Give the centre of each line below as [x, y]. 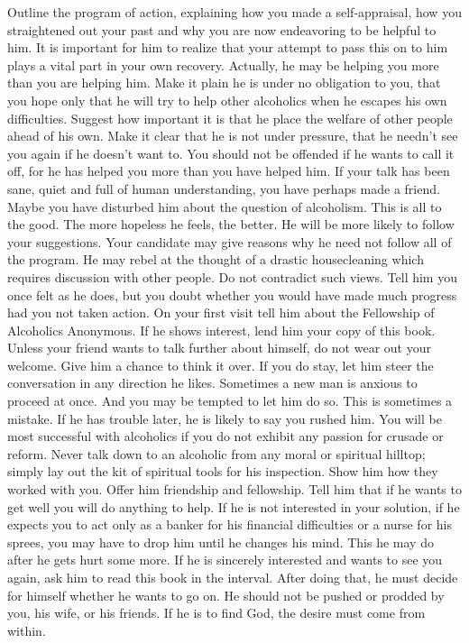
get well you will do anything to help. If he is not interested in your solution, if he [234, 506]
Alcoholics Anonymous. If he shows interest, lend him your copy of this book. [221, 330]
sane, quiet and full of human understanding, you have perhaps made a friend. [224, 188]
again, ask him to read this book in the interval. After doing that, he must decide [233, 577]
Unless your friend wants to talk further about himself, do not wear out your [219, 348]
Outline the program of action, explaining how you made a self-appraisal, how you [234, 12]
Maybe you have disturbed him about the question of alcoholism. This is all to [225, 206]
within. [27, 630]
